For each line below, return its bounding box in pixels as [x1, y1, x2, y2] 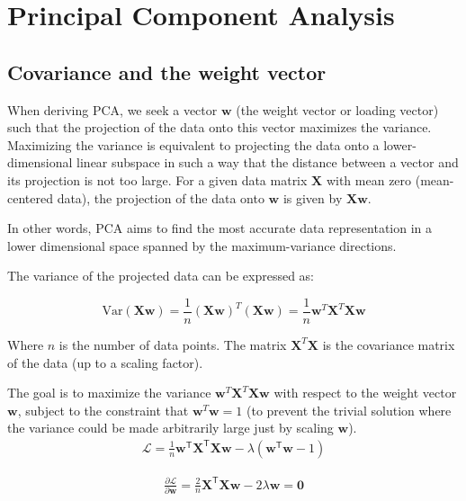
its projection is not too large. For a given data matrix [7, 170, 308, 189]
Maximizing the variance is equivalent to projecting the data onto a [7, 135, 380, 154]
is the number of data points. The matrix [58, 335, 287, 353]
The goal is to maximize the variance [7, 383, 211, 402]
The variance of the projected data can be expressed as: [7, 266, 314, 285]
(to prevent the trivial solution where [246, 400, 452, 419]
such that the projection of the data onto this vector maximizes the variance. [7, 118, 432, 137]
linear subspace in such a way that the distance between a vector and [76, 153, 459, 172]
